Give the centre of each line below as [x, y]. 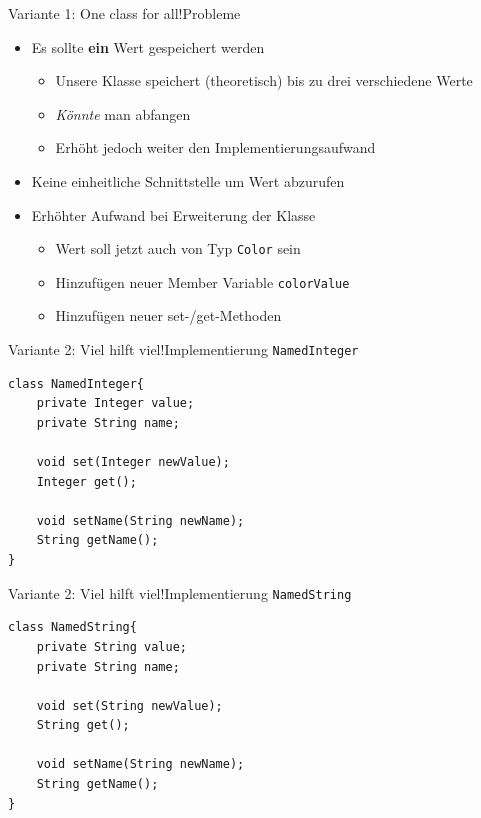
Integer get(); [86, 481]
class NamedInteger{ [76, 383]
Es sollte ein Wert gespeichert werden [148, 46]
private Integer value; [115, 403]
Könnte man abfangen [123, 113]
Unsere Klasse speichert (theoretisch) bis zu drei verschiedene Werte [264, 80]
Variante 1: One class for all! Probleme [124, 13]
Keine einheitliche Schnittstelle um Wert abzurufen [188, 180]
